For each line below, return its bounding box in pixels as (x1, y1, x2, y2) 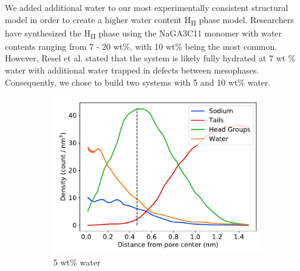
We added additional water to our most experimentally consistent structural (5, 1, 288, 13)
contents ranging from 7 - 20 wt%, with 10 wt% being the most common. (5, 39, 278, 52)
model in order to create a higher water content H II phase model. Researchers (5, 13, 294, 27)
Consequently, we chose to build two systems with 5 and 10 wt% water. (5, 75, 271, 88)
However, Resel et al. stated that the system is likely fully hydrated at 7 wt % (5, 52, 296, 64)
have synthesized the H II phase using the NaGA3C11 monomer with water (5, 26, 282, 41)
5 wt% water (53, 255, 101, 268)
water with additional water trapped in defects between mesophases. (5, 64, 259, 77)
